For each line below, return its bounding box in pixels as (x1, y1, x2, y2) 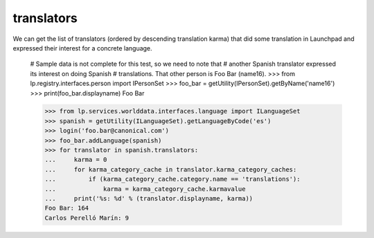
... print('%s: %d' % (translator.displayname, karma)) (44, 194, 253, 202)
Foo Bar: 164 (44, 204, 89, 212)
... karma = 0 (44, 156, 107, 164)
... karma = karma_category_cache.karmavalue (44, 185, 246, 193)
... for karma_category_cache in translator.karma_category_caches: (44, 165, 297, 173)
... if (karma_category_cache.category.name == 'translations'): (44, 175, 301, 183)
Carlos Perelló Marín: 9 (44, 214, 130, 221)
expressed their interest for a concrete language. (12, 44, 152, 52)
